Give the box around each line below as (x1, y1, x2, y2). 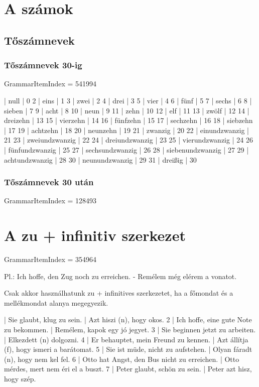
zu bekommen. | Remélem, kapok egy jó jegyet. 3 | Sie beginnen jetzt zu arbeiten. (4, 324, 256, 335)
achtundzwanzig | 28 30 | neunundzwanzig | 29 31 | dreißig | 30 (4, 154, 197, 165)
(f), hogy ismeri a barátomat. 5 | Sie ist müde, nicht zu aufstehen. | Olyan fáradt (4, 344, 252, 354)
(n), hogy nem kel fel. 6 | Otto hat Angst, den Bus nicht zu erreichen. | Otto (4, 353, 239, 364)
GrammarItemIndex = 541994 (4, 78, 97, 89)
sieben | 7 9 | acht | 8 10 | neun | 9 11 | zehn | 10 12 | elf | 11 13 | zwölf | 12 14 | (4, 105, 249, 115)
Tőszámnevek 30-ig (4, 59, 82, 71)
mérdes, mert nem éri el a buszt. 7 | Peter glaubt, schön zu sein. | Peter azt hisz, (4, 363, 252, 374)
